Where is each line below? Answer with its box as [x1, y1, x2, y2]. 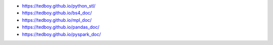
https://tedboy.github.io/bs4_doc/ [22, 10, 92, 16]
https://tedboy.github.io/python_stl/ [22, 3, 96, 9]
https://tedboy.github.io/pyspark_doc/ [22, 31, 101, 37]
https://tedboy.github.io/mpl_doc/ [22, 17, 92, 23]
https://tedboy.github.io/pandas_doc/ [22, 24, 100, 30]
